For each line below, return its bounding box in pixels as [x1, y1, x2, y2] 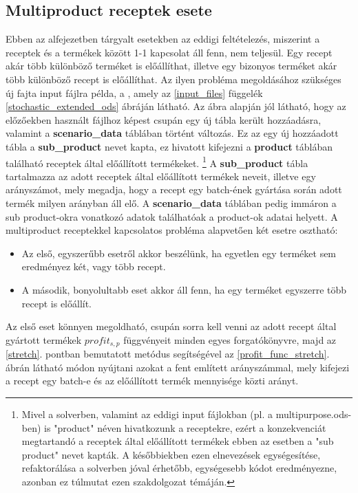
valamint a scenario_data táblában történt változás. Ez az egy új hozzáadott [6, 126, 339, 140]
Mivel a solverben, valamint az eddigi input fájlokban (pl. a [21, 406, 273, 421]
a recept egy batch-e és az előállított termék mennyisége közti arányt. [6, 373, 299, 388]
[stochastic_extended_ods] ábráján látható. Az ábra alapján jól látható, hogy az [6, 99, 346, 113]
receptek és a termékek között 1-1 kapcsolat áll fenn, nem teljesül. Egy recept [6, 45, 333, 59]
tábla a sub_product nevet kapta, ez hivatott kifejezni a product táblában [6, 139, 333, 153]
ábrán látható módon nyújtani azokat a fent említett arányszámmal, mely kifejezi [6, 360, 350, 374]
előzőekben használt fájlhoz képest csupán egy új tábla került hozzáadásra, [6, 112, 322, 127]
